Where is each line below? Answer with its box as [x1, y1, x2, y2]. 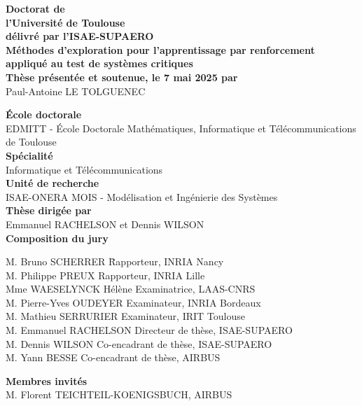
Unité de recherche [6, 176, 99, 190]
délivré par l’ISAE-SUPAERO [6, 29, 154, 43]
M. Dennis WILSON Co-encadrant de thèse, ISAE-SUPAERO [6, 336, 272, 351]
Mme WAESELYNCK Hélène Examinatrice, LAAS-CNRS [6, 281, 256, 296]
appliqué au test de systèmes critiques [6, 56, 193, 71]
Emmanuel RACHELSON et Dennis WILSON [6, 216, 204, 231]
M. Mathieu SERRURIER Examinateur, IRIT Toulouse [6, 309, 245, 323]
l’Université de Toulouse [6, 15, 125, 29]
